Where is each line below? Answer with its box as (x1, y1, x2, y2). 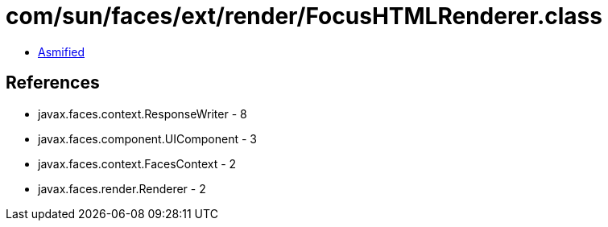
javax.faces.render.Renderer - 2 (38, 181, 206, 196)
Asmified (38, 44, 85, 59)
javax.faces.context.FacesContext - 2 (38, 156, 237, 171)
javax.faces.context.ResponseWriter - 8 (38, 106, 247, 121)
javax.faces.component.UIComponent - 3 (38, 131, 258, 146)
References (6, 72, 100, 93)
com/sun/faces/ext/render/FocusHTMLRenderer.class (6, 2, 602, 30)
